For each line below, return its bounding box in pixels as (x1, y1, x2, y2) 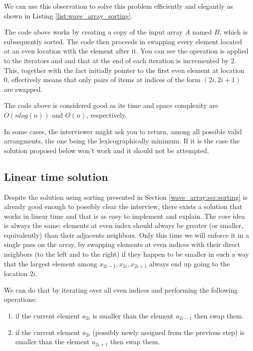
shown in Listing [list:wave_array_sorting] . (4, 10, 133, 20)
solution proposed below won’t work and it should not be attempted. (4, 145, 209, 155)
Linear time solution (4, 169, 108, 184)
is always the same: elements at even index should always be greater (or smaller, (4, 220, 243, 230)
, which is (219, 27, 248, 37)
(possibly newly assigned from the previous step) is (92, 327, 245, 337)
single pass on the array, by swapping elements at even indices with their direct (4, 239, 240, 249)
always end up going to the (149, 258, 230, 268)
